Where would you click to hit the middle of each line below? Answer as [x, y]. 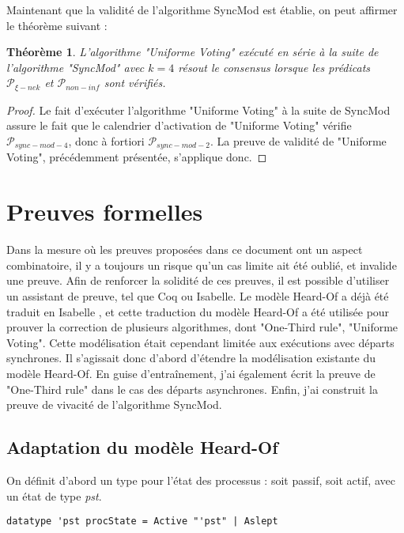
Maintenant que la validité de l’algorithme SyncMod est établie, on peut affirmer [202, 9]
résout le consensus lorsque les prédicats [274, 67]
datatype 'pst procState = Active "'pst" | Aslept [142, 522]
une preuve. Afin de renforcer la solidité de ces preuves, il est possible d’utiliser [198, 280]
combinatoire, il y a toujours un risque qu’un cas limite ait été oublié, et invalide [202, 265]
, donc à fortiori [106, 141]
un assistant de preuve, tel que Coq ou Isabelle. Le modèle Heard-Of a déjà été [198, 295]
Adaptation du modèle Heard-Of [142, 447]
